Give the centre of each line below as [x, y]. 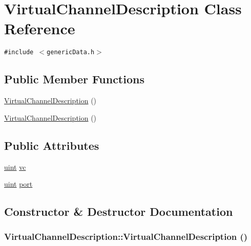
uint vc [15, 166]
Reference [40, 28]
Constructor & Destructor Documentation [119, 211]
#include [19, 52]
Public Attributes [52, 145]
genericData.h [71, 52]
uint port [18, 184]
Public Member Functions [74, 79]
